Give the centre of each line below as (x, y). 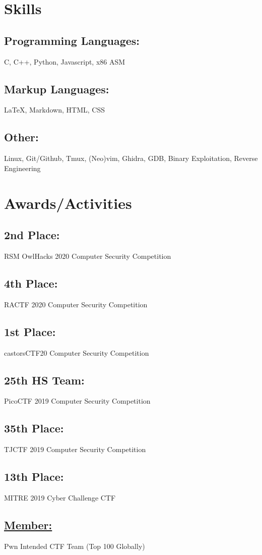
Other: (21, 137)
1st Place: (30, 331)
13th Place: (34, 477)
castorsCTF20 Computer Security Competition (77, 352)
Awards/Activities (68, 203)
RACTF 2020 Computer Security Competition (76, 304)
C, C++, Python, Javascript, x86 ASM (65, 61)
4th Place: (31, 283)
